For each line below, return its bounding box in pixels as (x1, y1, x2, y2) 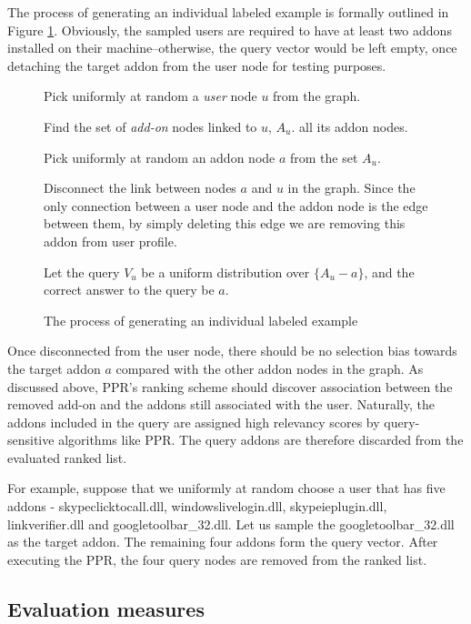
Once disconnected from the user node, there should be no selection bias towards (7, 341, 457, 360)
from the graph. (273, 86, 361, 106)
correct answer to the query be (44, 280, 215, 299)
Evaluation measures (7, 594, 205, 622)
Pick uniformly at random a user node (44, 86, 257, 106)
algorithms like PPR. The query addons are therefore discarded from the (58, 430, 464, 449)
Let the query (44, 262, 120, 281)
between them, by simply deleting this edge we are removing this (44, 214, 406, 233)
